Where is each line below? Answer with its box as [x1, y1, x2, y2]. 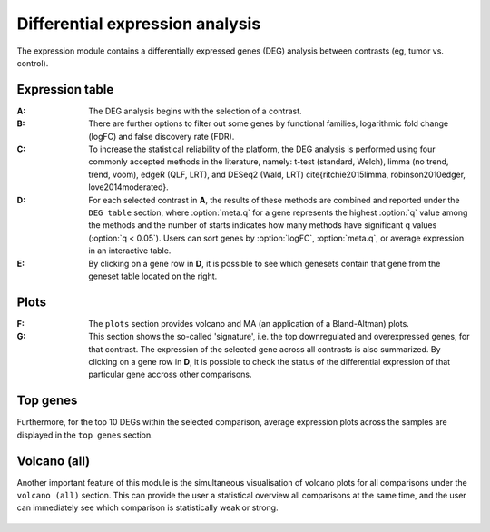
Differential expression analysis [16, 14, 261, 34]
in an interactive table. [88, 245, 171, 256]
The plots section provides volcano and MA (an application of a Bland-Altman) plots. [88, 318, 410, 329]
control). [16, 57, 49, 68]
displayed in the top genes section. [16, 429, 153, 440]
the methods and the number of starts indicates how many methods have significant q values [88, 220, 437, 231]
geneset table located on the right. [88, 271, 218, 281]
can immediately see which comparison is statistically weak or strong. [16, 502, 279, 513]
